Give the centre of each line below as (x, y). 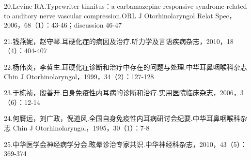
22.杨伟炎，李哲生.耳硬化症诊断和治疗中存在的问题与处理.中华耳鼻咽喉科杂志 (125, 66)
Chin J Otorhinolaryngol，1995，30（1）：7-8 (81, 127)
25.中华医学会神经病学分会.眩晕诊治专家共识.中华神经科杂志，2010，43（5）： (125, 144)
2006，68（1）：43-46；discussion (54, 25)
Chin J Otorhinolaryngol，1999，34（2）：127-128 (79, 76)
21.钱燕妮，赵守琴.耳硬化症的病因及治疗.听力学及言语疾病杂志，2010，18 (119, 41)
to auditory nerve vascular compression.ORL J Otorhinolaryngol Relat (109, 15)
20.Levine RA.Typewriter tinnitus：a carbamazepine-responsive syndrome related (125, 6)
